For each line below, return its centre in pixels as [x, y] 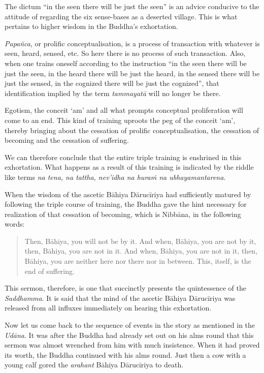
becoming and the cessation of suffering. [67, 140]
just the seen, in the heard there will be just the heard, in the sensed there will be [132, 73]
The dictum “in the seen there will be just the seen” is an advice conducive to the [132, 6]
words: [15, 224]
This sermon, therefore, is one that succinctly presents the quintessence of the [125, 288]
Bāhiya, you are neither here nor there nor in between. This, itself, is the [138, 261]
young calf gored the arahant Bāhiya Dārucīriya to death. [94, 365]
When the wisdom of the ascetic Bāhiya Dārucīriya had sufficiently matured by [128, 194]
